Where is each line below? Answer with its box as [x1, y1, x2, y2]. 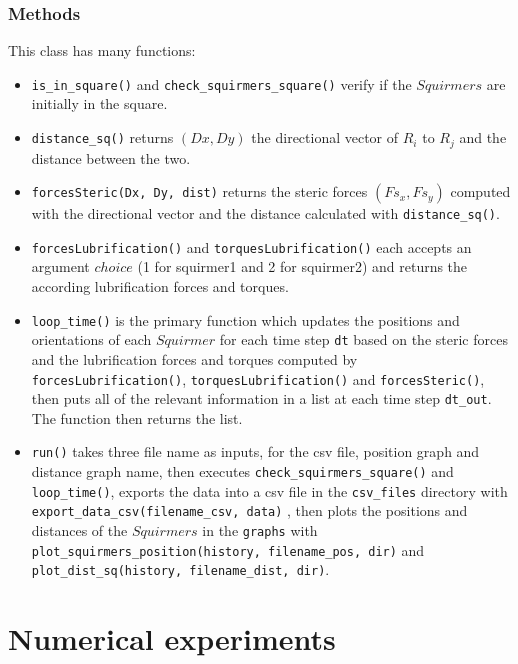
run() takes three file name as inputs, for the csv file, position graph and [31, 441, 480, 462]
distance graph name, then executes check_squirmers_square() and [31, 461, 454, 482]
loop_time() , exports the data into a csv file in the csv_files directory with [31, 480, 508, 501]
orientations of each [31, 329, 152, 350]
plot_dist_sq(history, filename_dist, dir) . [31, 559, 330, 580]
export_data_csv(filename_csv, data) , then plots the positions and [31, 500, 468, 521]
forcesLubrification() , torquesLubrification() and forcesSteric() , [31, 368, 485, 389]
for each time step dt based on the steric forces [219, 329, 508, 350]
